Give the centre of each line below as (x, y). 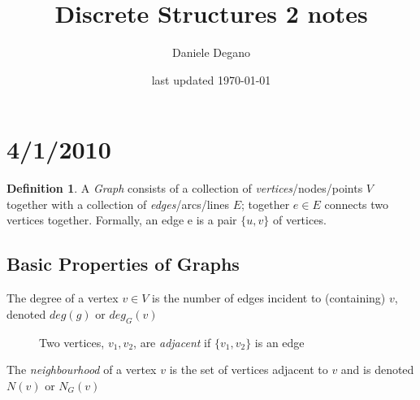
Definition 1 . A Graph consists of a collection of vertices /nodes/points (185, 188)
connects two (357, 204)
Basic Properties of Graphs (123, 264)
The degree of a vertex (63, 298)
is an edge (279, 342)
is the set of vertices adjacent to (249, 370)
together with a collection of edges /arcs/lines (118, 204)
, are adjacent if (172, 342)
